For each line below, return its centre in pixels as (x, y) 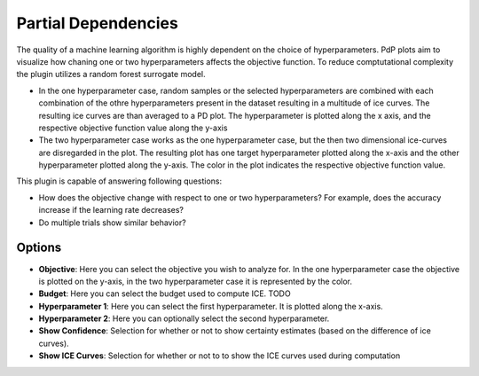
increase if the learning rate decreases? (111, 210)
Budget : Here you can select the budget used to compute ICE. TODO (165, 294)
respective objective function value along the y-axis (133, 128)
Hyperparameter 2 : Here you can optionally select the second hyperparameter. (184, 318)
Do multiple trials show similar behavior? (112, 223)
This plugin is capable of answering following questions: (119, 181)
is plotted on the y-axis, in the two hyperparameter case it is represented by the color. (196, 281)
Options (39, 248)
